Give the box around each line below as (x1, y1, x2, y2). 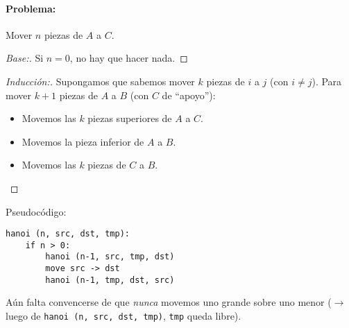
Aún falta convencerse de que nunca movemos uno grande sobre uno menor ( (6, 295, 332, 309)
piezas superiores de (87, 111, 172, 126)
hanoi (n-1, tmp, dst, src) (45, 275, 175, 285)
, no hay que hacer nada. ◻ (69, 51, 188, 65)
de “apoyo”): (162, 87, 216, 102)
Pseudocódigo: (6, 204, 67, 218)
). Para (312, 74, 342, 88)
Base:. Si (6, 51, 44, 65)
